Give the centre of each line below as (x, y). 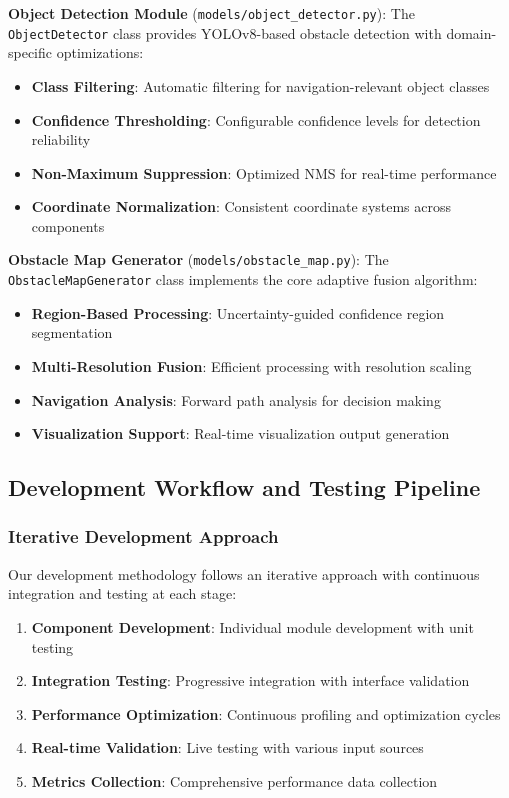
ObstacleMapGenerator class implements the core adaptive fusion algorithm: (243, 279)
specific (30, 52)
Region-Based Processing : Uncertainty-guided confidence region (238, 312)
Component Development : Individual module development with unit (252, 626)
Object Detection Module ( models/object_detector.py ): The (211, 13)
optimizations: (100, 52)
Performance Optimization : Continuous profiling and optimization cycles (266, 713)
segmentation (72, 332)
